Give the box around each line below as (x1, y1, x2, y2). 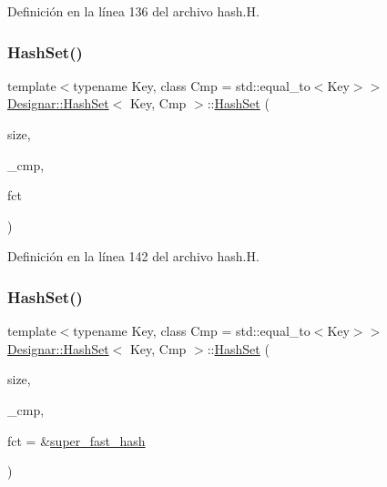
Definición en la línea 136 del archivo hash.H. (7, 2, 260, 20)
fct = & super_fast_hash (7, 431, 146, 450)
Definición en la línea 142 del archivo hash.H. (7, 247, 260, 266)
